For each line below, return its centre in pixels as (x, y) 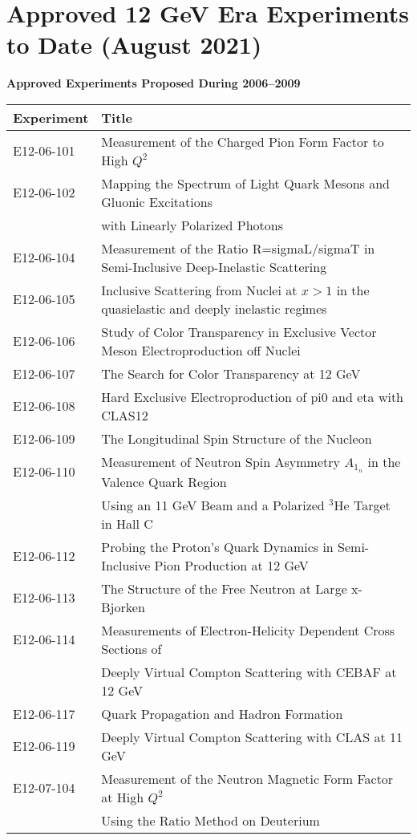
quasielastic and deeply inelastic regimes (214, 308)
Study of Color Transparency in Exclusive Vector (239, 331)
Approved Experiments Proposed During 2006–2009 (154, 83)
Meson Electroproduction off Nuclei (201, 350)
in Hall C (127, 523)
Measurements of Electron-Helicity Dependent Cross (248, 630)
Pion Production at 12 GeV (231, 565)
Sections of (132, 648)
